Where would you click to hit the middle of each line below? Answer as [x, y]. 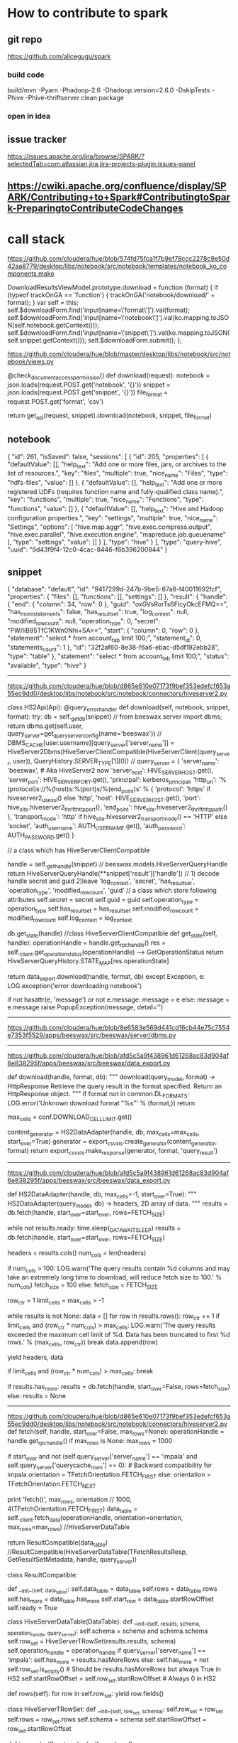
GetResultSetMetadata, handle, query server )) [72, 1560]
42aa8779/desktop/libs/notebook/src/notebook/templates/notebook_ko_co [117, 266]
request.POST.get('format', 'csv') [56, 401]
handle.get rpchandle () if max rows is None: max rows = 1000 [90, 1441]
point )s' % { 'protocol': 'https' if [166, 789]
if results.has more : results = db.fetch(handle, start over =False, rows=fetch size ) [119, 1388]
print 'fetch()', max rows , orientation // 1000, [70, 1500]
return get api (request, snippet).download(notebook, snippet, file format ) [110, 416]
